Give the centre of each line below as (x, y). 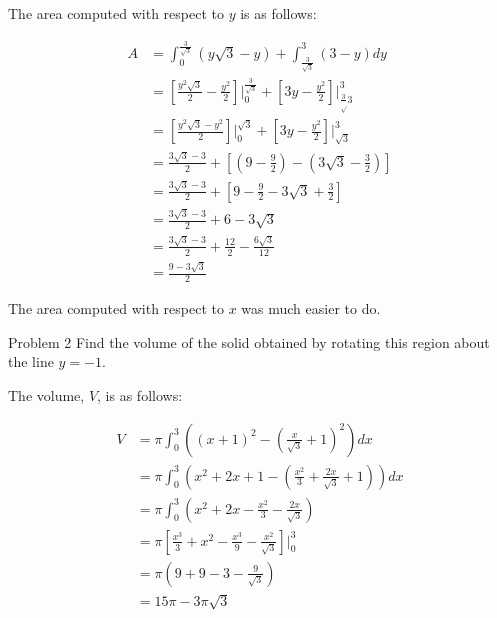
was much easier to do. (311, 308)
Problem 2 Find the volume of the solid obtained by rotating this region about (249, 341)
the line (31, 361)
